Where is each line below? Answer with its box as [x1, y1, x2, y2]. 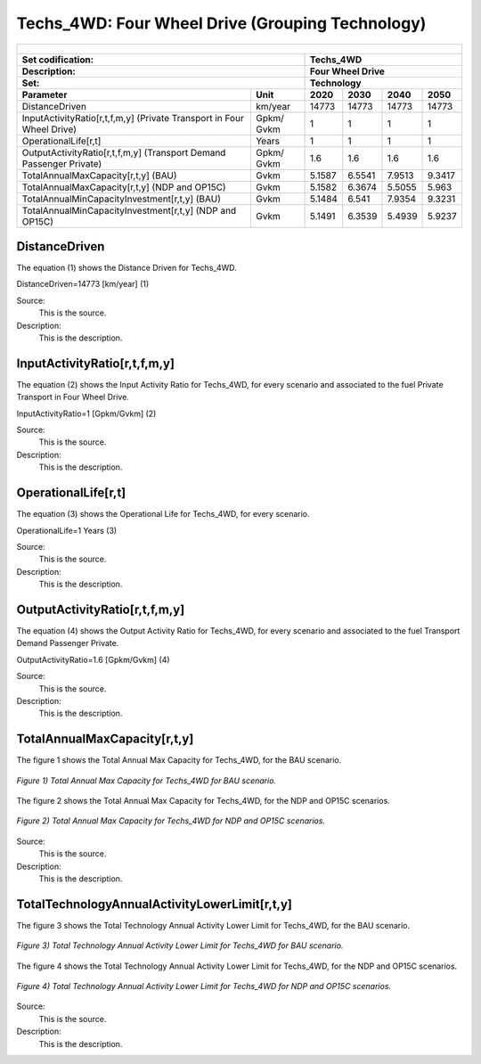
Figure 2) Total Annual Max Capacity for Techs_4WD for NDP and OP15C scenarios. [16, 815, 325, 826]
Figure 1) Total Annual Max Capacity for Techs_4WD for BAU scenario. [16, 775, 276, 786]
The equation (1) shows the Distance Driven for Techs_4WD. [16, 263, 237, 274]
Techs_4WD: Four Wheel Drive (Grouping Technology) [16, 13, 427, 33]
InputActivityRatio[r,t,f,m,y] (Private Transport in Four [21, 111, 244, 124]
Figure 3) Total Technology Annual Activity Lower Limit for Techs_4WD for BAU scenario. [16, 940, 344, 951]
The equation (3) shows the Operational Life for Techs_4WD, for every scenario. [16, 509, 311, 520]
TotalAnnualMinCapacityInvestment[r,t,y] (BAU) [21, 192, 222, 205]
